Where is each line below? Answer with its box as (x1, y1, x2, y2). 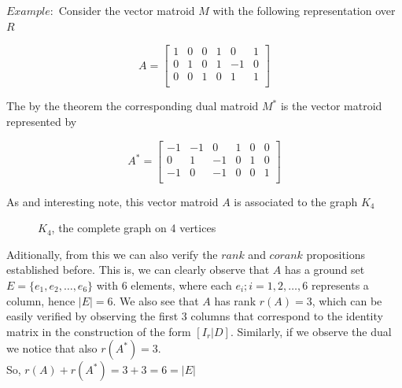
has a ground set (284, 261, 365, 278)
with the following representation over (212, 2, 396, 18)
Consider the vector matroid (58, 2, 195, 18)
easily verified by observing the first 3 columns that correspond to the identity (6, 308, 383, 324)
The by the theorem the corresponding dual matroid (6, 98, 259, 114)
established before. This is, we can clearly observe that (6, 261, 270, 278)
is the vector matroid (280, 98, 382, 114)
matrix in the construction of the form (6, 323, 191, 339)
